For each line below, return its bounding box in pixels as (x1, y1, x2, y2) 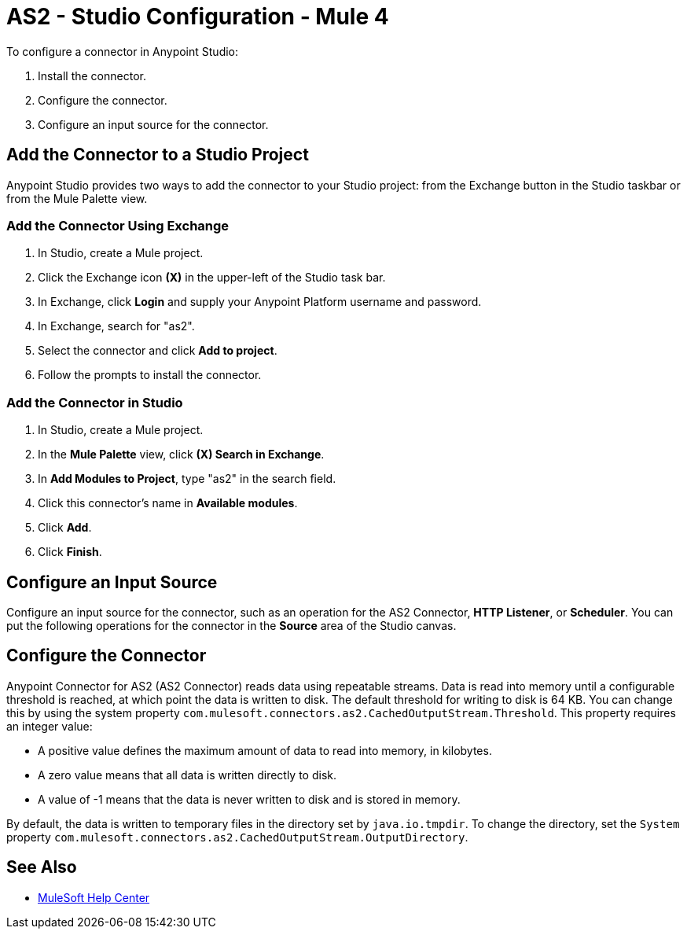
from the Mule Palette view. (6, 191, 148, 205)
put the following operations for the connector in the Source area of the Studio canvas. (6, 618, 457, 632)
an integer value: (6, 719, 93, 733)
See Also (6, 857, 77, 878)
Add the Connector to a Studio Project (6, 145, 309, 165)
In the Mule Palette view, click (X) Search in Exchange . (38, 447, 325, 462)
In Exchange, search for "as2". (38, 319, 195, 333)
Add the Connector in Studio (6, 394, 183, 410)
